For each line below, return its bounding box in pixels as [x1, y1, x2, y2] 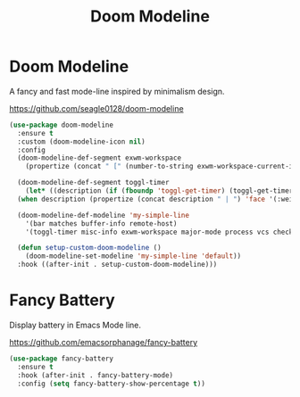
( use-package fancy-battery [9, 354, 114, 363]
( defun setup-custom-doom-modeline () [17, 244, 162, 252]
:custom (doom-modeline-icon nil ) [17, 136, 146, 146]
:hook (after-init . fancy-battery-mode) [17, 370, 174, 380]
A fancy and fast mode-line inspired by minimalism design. [9, 86, 225, 96]
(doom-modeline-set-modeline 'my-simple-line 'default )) [25, 252, 242, 261]
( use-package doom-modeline [9, 120, 114, 129]
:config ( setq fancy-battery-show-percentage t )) [17, 379, 205, 388]
